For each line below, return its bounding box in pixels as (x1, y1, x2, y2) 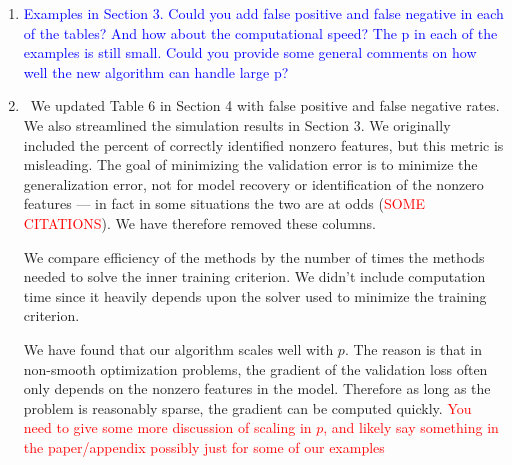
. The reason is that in (344, 338, 482, 359)
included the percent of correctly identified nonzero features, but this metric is (23, 134, 504, 155)
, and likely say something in (323, 417, 499, 438)
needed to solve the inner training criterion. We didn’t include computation (23, 266, 486, 287)
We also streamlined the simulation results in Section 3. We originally (23, 114, 451, 135)
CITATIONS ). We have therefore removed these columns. (23, 212, 376, 233)
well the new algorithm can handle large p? (23, 61, 289, 82)
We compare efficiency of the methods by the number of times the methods (23, 246, 485, 267)
